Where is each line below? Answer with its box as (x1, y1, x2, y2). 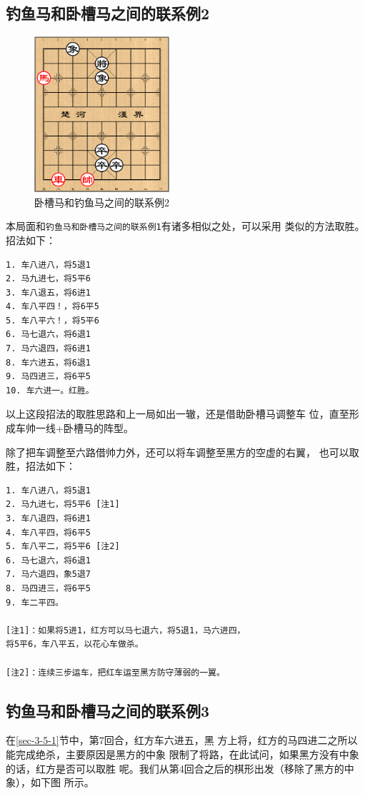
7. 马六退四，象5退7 (6, 569, 91, 580)
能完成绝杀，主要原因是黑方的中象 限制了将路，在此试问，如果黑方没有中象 (6, 746, 359, 761)
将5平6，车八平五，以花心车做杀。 (6, 639, 144, 650)
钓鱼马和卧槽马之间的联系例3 (6, 699, 210, 721)
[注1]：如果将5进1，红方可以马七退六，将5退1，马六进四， (6, 625, 246, 635)
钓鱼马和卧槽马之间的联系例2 (6, 2, 210, 24)
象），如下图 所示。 (6, 775, 94, 790)
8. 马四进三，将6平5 (6, 583, 91, 593)
